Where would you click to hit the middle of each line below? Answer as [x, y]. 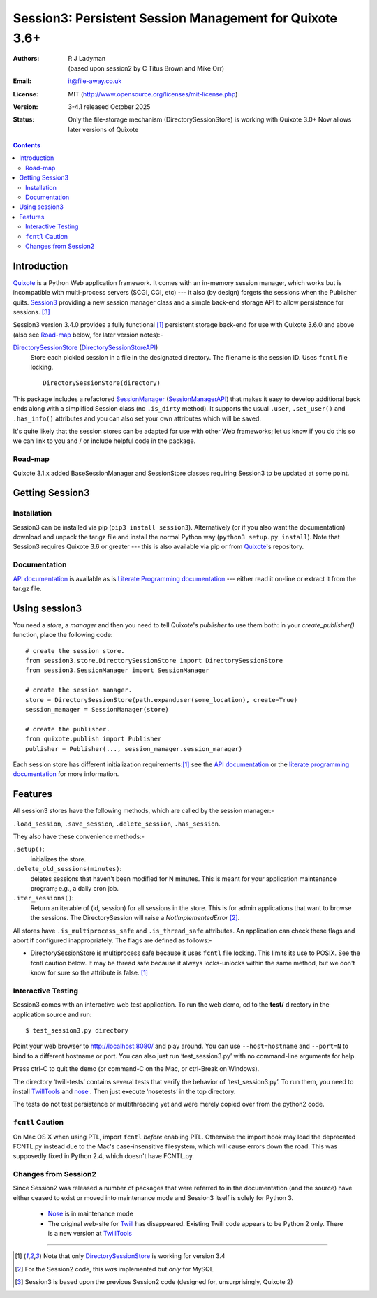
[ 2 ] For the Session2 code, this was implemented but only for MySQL [114, 1269]
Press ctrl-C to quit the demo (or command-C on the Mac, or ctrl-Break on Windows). [136, 1069]
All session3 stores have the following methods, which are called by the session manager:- [143, 811]
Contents [27, 145]
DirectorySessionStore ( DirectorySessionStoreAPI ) [86, 348]
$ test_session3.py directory [77, 1031]
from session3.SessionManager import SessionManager [117, 670]
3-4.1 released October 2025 [109, 107]
